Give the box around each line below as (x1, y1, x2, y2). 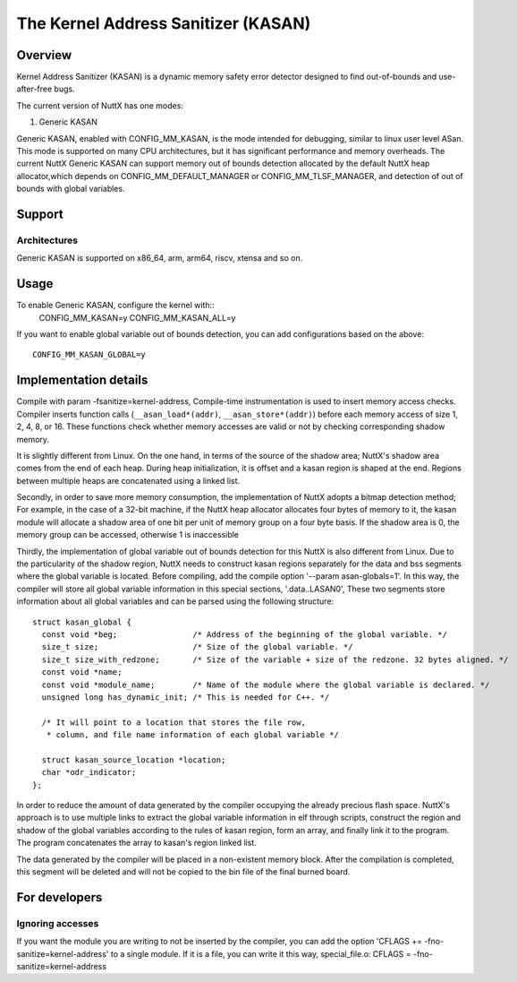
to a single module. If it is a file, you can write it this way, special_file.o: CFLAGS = (110, 948, 411, 959)
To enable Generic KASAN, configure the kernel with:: (16, 300, 215, 311)
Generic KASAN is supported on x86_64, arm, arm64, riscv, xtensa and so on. (16, 253, 303, 263)
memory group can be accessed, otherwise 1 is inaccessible (16, 530, 240, 540)
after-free (16, 83, 53, 94)
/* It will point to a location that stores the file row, (41, 717, 306, 728)
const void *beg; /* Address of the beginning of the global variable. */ (41, 629, 447, 640)
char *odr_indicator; (41, 767, 137, 778)
